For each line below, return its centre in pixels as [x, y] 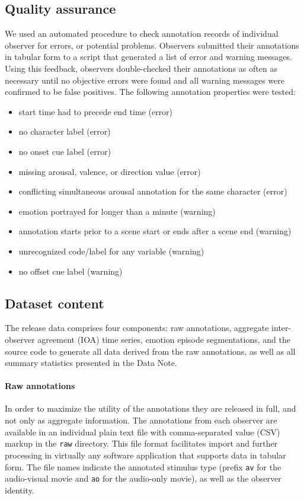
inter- [281, 328]
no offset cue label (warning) [71, 271]
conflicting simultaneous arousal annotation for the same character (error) [153, 191]
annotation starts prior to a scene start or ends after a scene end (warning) [155, 231]
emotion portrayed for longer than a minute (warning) [117, 211]
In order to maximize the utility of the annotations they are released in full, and [151, 408]
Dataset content [55, 303]
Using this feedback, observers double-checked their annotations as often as [141, 68]
